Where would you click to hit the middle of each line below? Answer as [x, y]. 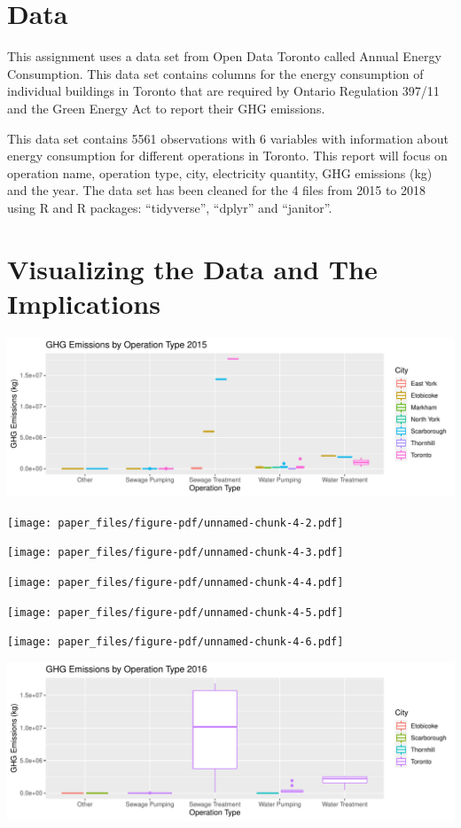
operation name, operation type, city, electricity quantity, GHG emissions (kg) [220, 172]
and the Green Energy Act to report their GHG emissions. [166, 108]
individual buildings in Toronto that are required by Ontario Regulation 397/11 [223, 91]
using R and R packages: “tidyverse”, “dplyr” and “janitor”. [170, 207]
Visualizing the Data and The [192, 268]
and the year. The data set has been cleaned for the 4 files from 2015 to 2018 [217, 190]
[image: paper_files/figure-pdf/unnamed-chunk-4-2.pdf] [176, 523]
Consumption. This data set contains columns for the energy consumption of [215, 73]
